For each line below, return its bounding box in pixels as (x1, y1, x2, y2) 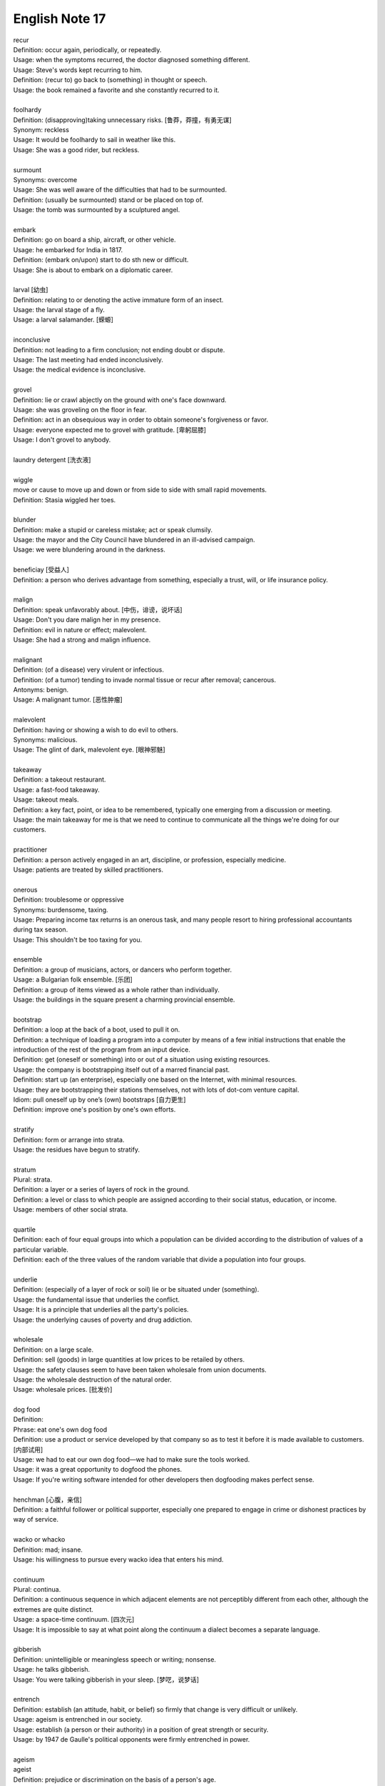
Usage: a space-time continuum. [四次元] (13, 1615, 135, 1624)
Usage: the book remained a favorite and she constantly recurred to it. (13, 86, 220, 94)
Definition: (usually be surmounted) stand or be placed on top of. (13, 195, 204, 204)
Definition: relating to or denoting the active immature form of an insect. (13, 295, 224, 304)
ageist (13, 1765, 31, 1774)
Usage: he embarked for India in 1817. (13, 245, 123, 254)
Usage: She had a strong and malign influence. (13, 635, 151, 644)
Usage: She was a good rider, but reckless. (13, 145, 140, 154)
